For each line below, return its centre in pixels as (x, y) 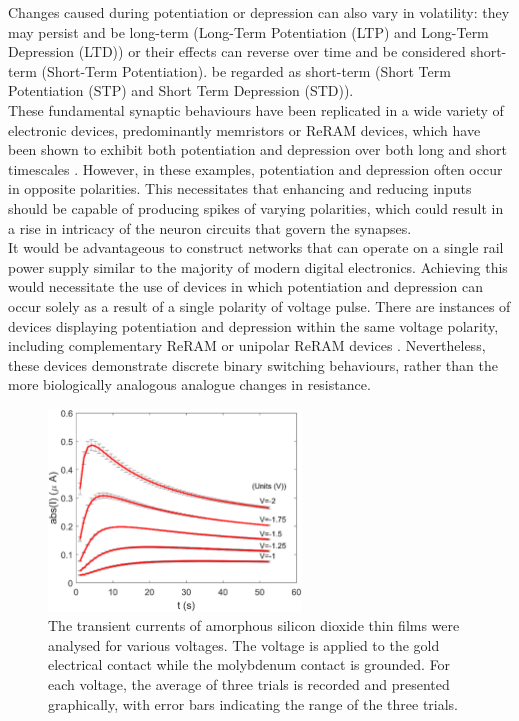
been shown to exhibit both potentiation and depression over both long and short (258, 149)
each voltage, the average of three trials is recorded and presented (249, 683)
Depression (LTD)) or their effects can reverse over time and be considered (237, 51)
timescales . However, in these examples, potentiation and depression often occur (255, 168)
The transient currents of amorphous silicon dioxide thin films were (254, 625)
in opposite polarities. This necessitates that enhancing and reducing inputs (240, 188)
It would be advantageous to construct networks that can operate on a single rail (256, 247)
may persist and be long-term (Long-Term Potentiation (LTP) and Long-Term (248, 31)
